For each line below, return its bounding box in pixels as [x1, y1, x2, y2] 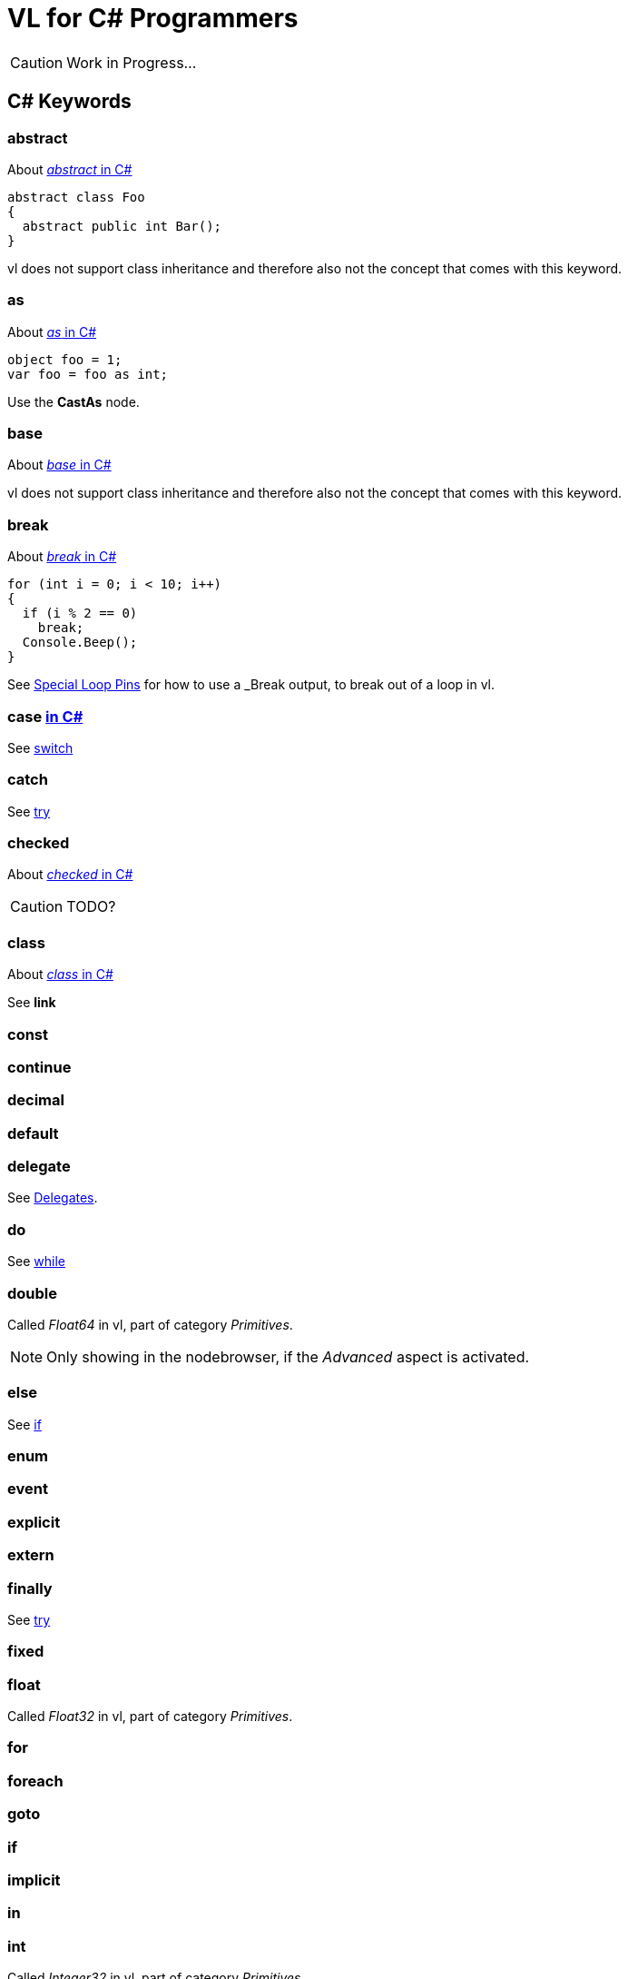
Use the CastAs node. [7, 393, 140, 410]
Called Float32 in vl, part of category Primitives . [7, 1708, 293, 1725]
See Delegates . [7, 1190, 98, 1206]
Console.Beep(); [22, 635, 138, 650]
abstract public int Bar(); [22, 218, 222, 233]
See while [7, 1253, 65, 1270]
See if [7, 1416, 42, 1432]
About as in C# [7, 323, 97, 340]
